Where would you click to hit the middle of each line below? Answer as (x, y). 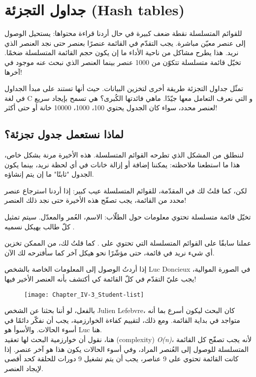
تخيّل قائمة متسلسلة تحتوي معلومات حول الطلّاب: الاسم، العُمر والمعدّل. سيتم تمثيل (128, 217)
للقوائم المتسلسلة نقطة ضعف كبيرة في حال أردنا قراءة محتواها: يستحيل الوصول (123, 33)
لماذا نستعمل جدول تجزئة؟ (64, 134)
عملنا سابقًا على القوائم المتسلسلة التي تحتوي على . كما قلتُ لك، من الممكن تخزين (128, 243)
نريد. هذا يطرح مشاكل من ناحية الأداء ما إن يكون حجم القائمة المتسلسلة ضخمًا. (122, 52)
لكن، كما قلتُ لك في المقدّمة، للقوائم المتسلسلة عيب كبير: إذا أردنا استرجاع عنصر (126, 190)
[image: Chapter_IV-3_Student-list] (84, 295)
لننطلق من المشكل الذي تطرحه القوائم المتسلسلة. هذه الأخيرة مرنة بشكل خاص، (124, 155)
